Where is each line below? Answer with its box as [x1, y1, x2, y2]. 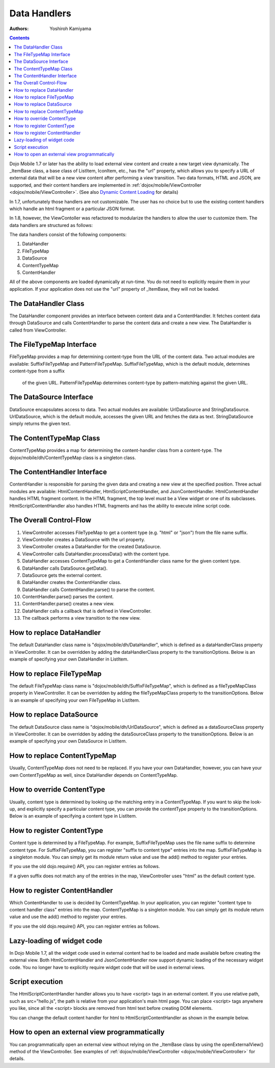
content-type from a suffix [9, 368, 65, 374]
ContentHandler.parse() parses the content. [22, 594, 114, 600]
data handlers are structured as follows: [9, 222, 93, 228]
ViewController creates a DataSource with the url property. [22, 536, 145, 543]
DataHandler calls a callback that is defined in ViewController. [22, 607, 152, 614]
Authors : [9, 26, 29, 32]
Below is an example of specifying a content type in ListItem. [9, 813, 137, 819]
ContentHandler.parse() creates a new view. [22, 601, 115, 607]
